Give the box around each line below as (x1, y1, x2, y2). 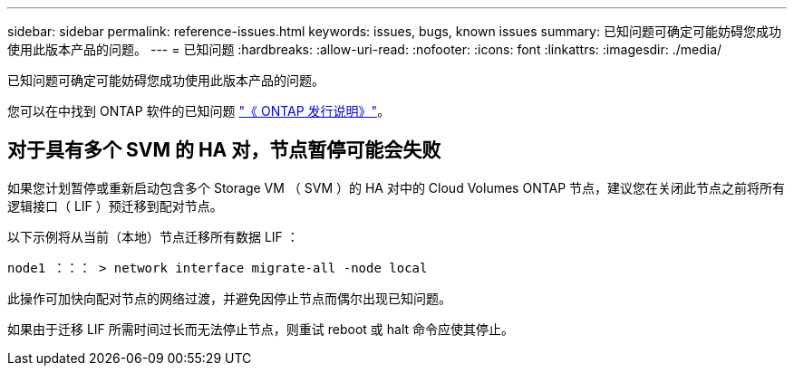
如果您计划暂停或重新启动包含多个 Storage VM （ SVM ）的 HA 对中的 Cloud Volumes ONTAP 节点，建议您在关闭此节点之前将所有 (7, 179, 786, 196)
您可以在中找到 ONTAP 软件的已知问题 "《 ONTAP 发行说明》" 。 (7, 103, 391, 119)
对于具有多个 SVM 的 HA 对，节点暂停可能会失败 (7, 139, 441, 162)
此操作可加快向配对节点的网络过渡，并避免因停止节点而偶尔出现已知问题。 (7, 290, 451, 306)
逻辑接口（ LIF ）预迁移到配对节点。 (7, 197, 223, 214)
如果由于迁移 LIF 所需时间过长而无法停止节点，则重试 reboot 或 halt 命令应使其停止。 (7, 320, 515, 337)
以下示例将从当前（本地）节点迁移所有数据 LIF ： (7, 228, 299, 244)
